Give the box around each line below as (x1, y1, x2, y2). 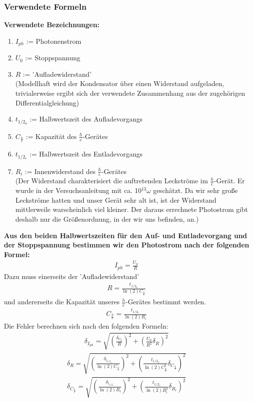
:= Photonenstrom (26, 35, 82, 46)
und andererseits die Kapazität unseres (4, 297, 120, 307)
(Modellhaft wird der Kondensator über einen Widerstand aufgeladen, (15, 78, 224, 88)
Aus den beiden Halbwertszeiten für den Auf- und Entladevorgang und (4, 230, 247, 240)
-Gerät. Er (214, 175, 245, 186)
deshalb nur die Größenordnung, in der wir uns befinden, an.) (15, 214, 199, 224)
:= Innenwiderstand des (25, 166, 96, 176)
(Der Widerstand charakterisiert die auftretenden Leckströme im (15, 175, 208, 186)
